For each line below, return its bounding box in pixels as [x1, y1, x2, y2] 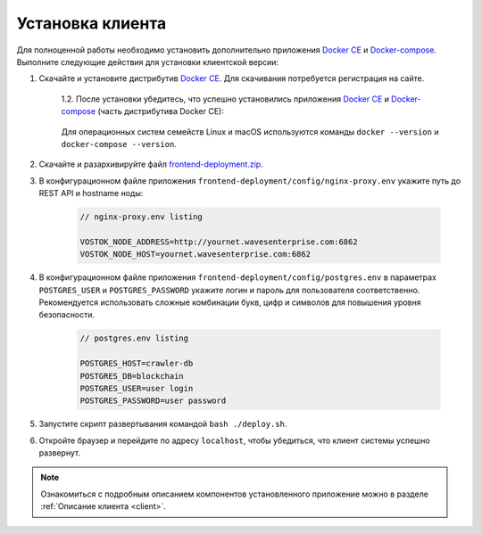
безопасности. [38, 309, 96, 320]
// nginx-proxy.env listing [79, 212, 203, 222]
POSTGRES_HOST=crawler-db [79, 358, 194, 369]
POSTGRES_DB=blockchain [79, 371, 185, 381]
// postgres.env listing [79, 333, 189, 343]
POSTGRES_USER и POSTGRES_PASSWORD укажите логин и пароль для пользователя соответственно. [38, 284, 420, 295]
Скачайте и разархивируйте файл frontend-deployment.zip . [38, 159, 263, 169]
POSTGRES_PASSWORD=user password [79, 396, 227, 406]
